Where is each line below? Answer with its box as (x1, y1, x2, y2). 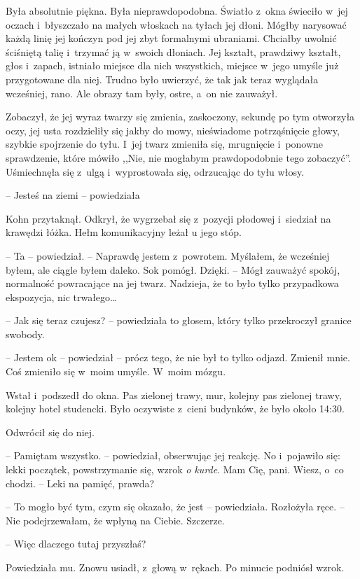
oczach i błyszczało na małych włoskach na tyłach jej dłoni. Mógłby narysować (6, 17, 347, 32)
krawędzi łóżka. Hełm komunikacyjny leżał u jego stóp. (6, 225, 242, 239)
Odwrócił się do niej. (6, 424, 95, 439)
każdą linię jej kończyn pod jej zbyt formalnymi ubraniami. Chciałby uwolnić (6, 31, 337, 46)
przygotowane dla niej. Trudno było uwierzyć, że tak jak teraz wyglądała (6, 71, 319, 86)
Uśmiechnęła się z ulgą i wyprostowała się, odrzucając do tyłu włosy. (6, 164, 305, 179)
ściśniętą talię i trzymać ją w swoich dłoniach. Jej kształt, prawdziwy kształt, (6, 44, 341, 59)
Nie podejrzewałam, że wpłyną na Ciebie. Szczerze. (6, 512, 225, 527)
